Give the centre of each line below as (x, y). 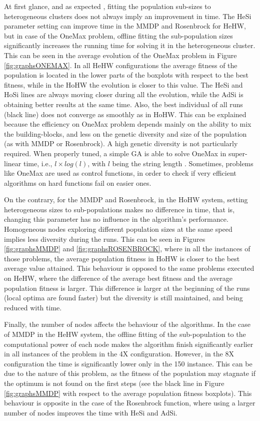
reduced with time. (33, 307)
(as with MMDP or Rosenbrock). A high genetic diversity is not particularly (121, 143)
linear (13, 163)
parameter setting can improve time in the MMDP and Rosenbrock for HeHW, (125, 26)
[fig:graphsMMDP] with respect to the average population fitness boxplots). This (128, 393)
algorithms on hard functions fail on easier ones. (78, 182)
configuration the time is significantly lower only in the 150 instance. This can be (128, 363)
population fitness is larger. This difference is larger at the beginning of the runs (127, 288)
